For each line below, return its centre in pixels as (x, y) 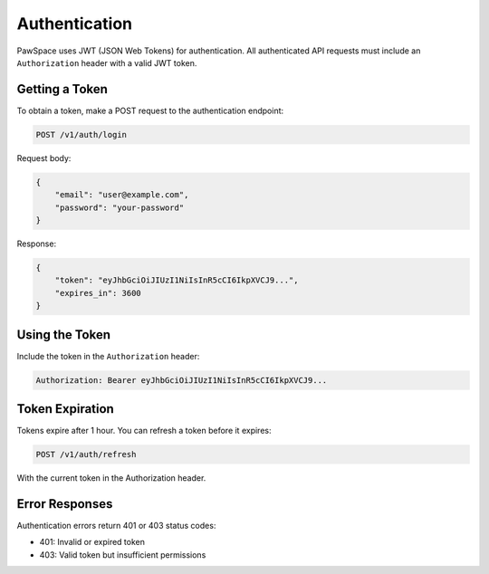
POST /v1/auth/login (81, 134)
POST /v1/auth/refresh (86, 454)
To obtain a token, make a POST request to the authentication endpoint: (150, 110)
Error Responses (65, 504)
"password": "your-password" (120, 207)
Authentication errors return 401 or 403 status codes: (116, 525)
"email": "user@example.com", (122, 195)
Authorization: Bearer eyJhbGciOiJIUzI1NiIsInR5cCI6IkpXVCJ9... (182, 380)
